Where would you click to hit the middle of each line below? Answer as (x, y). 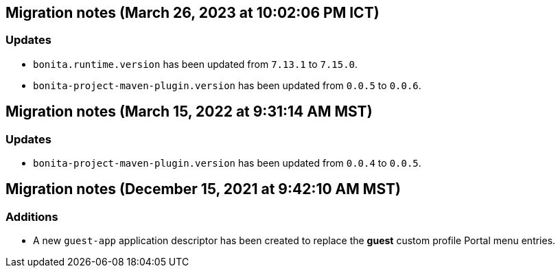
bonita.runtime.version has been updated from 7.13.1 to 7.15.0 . (196, 64)
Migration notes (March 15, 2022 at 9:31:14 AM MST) (189, 112)
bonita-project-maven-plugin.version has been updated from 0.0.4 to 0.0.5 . (227, 163)
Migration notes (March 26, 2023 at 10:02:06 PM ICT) (192, 13)
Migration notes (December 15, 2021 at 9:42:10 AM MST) (203, 189)
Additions (32, 216)
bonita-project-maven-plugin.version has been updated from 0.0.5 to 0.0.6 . (227, 85)
